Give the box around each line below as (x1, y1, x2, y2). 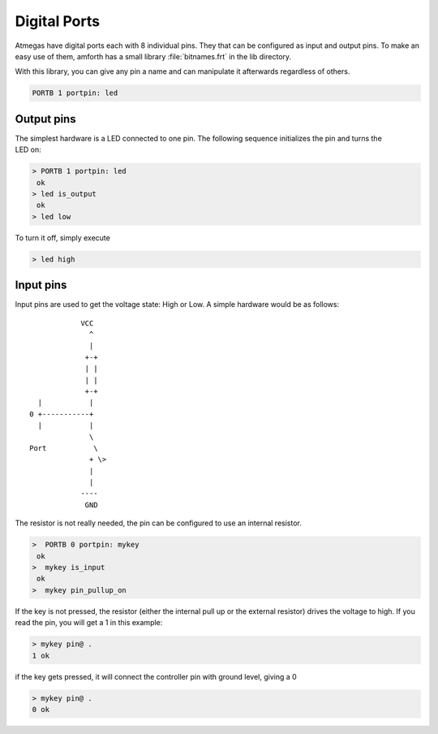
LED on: (15, 145, 42, 154)
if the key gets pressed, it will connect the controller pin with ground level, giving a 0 (15, 671, 298, 681)
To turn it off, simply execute (15, 232, 111, 243)
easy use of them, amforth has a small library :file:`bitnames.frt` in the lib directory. (15, 51, 292, 61)
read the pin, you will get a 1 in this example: (15, 618, 163, 628)
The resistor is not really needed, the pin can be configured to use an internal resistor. (15, 518, 302, 528)
